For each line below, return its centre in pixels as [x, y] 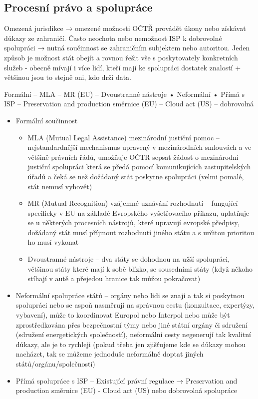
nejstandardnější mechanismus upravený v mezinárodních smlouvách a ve [139, 147]
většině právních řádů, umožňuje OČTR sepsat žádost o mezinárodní [133, 157]
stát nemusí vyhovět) [60, 186]
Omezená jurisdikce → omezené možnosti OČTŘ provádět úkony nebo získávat [125, 28]
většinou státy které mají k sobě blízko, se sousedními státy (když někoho [140, 268]
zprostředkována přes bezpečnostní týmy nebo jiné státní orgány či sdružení [131, 324]
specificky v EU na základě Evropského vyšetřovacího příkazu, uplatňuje [138, 212]
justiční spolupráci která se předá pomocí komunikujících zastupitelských [139, 167]
